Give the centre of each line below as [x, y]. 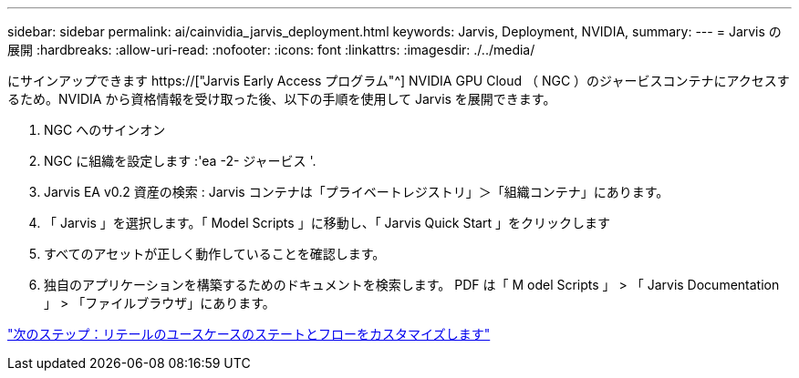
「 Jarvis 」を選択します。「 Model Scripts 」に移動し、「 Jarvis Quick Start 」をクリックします [327, 223]
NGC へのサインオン [105, 130]
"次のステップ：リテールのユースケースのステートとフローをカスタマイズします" [249, 334]
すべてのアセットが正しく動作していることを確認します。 [215, 254]
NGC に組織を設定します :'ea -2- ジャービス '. [180, 161]
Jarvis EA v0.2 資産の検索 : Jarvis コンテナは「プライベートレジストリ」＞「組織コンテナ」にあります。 [357, 192]
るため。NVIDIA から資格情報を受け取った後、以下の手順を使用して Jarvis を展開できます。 [282, 99]
